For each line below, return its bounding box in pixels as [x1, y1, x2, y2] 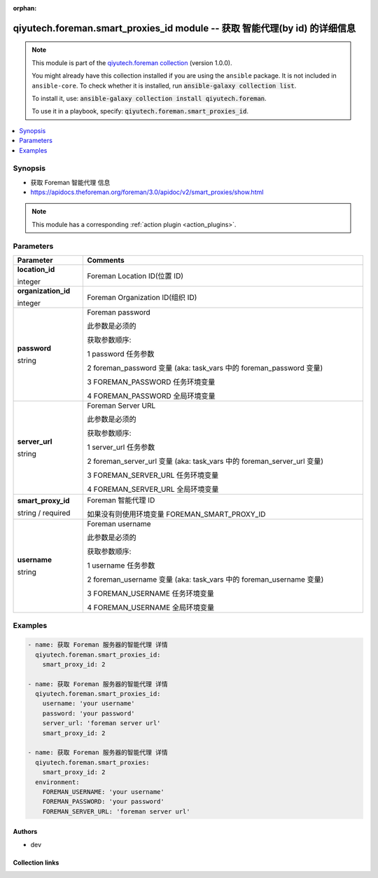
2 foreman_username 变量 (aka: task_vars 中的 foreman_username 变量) [87, 575, 324, 584]
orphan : [13, 4, 37, 12]
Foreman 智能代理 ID [87, 495, 155, 505]
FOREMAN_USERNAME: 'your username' [42, 788, 164, 795]
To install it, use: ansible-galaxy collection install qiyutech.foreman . [31, 94, 267, 102]
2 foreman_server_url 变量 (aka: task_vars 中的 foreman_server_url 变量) [87, 456, 324, 466]
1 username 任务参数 [87, 561, 155, 570]
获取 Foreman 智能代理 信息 [30, 178, 111, 186]
